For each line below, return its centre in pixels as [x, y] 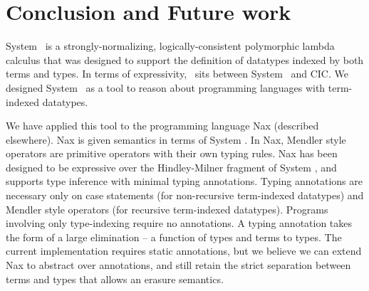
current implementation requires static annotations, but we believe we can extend [184, 251]
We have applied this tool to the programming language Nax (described [162, 126]
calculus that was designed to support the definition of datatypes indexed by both [185, 59]
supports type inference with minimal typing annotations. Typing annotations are [184, 181]
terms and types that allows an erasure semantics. [115, 279]
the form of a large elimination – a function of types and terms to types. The [174, 237]
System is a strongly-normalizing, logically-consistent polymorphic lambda [170, 46]
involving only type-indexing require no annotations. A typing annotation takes [179, 223]
